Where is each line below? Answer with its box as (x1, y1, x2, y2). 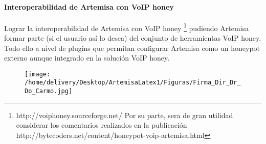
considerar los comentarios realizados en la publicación (16, 120, 187, 130)
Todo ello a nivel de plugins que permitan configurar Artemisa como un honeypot (4, 42, 260, 53)
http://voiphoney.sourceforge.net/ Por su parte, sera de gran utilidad (16, 109, 233, 120)
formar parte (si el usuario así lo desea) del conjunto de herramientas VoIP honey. (4, 33, 261, 43)
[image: (25, 70, 51, 78)
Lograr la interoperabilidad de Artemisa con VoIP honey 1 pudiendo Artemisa (4, 21, 249, 33)
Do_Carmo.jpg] (25, 88, 73, 95)
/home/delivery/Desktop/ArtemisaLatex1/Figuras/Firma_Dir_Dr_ (25, 79, 241, 87)
